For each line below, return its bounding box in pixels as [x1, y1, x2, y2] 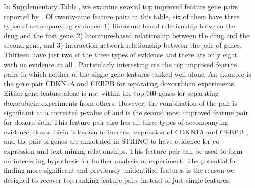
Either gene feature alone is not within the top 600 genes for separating [4, 88, 219, 98]
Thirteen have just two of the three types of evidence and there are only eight [4, 49, 238, 59]
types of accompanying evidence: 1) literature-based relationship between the [4, 21, 235, 31]
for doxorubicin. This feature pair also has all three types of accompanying [4, 117, 229, 127]
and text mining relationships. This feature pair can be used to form [37, 145, 243, 156]
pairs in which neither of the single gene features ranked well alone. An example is [4, 69, 251, 79]
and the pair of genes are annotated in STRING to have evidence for [4, 136, 211, 146]
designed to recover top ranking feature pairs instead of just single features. [4, 174, 230, 185]
